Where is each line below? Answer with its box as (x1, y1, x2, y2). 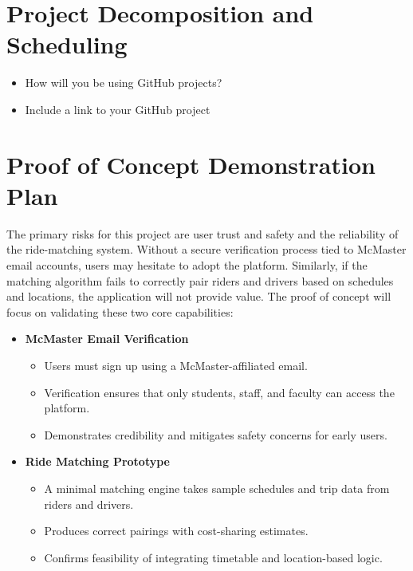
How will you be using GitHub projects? (25, 74, 222, 91)
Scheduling (6, 28, 128, 61)
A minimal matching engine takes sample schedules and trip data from (44, 479, 390, 496)
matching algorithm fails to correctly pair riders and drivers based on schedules (6, 272, 394, 289)
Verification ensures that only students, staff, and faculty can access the (44, 384, 395, 400)
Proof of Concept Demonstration (6, 148, 376, 180)
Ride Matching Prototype (25, 453, 170, 470)
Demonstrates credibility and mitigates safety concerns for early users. (44, 426, 387, 443)
